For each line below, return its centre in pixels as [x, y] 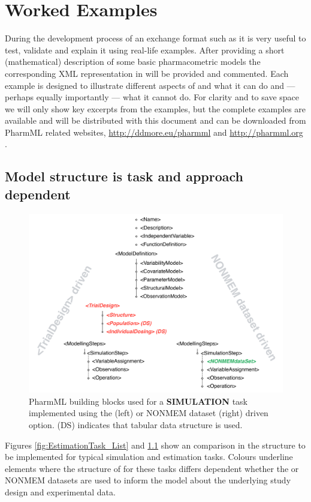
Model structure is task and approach [124, 176]
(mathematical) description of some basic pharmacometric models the [133, 62]
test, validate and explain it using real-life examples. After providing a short [145, 50]
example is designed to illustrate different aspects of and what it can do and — [150, 85]
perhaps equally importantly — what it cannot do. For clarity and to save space [152, 97]
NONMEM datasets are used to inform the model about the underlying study [148, 480]
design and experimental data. [60, 491]
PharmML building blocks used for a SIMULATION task [138, 401]
